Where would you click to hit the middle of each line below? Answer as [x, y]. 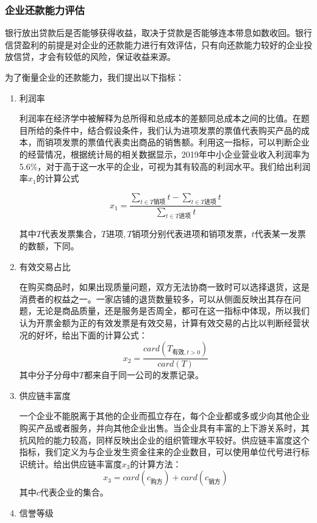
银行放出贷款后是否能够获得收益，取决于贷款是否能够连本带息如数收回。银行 [158, 33]
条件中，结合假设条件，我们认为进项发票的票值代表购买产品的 [177, 130]
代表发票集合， [71, 234]
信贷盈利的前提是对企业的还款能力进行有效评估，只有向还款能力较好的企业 [154, 44]
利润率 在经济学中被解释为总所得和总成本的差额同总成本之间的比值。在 [160, 118]
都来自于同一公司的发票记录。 [144, 375]
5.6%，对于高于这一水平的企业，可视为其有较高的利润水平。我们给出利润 [165, 166]
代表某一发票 [280, 234]
